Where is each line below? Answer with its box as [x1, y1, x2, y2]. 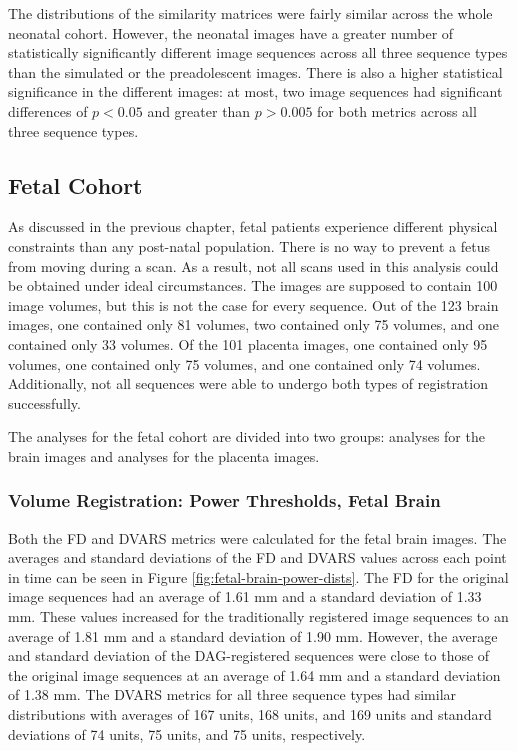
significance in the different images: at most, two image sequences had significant [8, 81, 503, 102]
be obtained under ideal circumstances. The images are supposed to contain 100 [8, 275, 498, 296]
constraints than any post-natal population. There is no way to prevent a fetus [8, 235, 490, 256]
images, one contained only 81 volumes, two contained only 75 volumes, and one [8, 314, 499, 335]
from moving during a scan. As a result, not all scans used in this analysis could [8, 255, 499, 276]
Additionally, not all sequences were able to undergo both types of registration [8, 373, 488, 394]
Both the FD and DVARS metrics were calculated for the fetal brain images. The [8, 527, 507, 548]
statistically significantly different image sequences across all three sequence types [8, 42, 508, 63]
